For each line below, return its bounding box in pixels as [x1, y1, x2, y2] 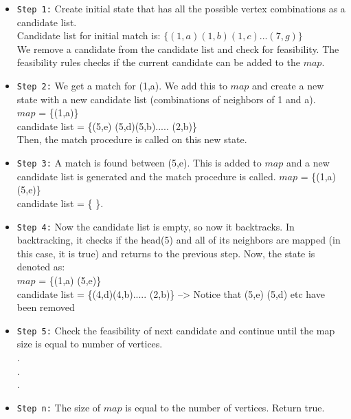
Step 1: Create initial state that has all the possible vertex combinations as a [16, 1, 346, 15]
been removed [16, 300, 75, 314]
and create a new [251, 78, 324, 93]
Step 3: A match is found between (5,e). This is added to [16, 155, 262, 170]
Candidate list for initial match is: [16, 28, 161, 43]
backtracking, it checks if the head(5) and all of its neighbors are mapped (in [16, 233, 341, 247]
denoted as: [16, 259, 65, 274]
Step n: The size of [16, 400, 101, 414]
